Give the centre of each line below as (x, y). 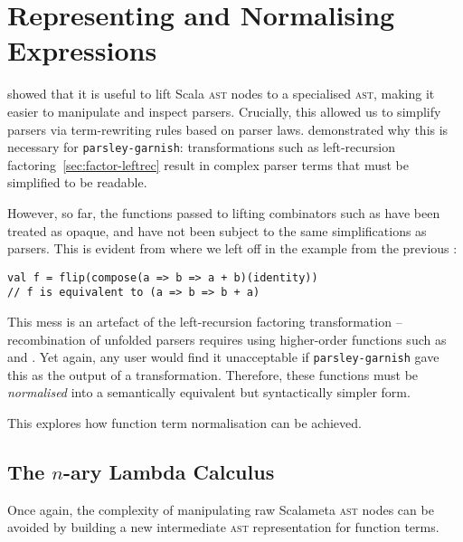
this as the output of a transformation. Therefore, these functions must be (213, 374)
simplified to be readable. (77, 182)
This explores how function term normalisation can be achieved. (184, 423)
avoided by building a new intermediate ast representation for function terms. (223, 527)
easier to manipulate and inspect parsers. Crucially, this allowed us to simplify (224, 111)
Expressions (82, 50)
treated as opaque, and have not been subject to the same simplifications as (217, 230)
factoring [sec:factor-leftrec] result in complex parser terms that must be (208, 164)
